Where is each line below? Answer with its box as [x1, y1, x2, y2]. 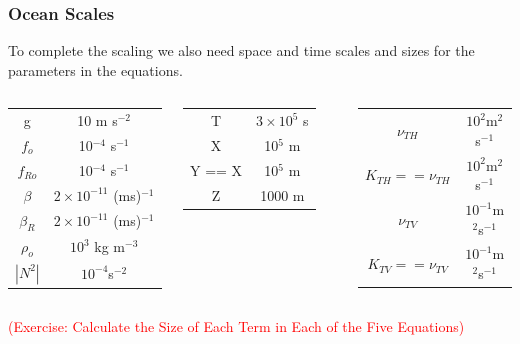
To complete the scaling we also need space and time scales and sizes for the [8, 40, 475, 61]
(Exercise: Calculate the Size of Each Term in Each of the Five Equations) [8, 316, 465, 337]
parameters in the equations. [8, 59, 183, 80]
